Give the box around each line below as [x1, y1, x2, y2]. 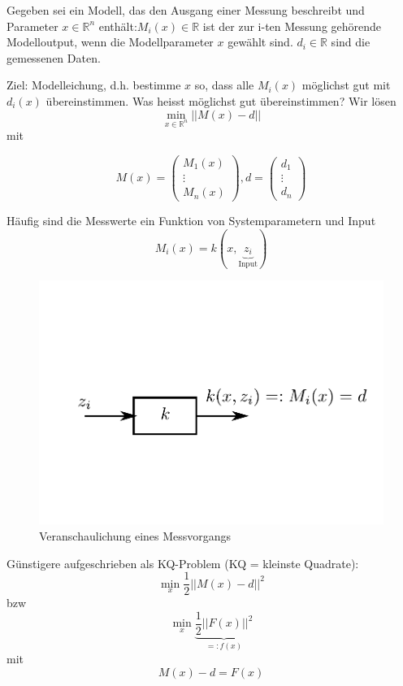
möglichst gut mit [301, 76, 391, 93]
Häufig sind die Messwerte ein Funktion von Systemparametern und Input [6, 212, 376, 229]
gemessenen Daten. [6, 49, 101, 66]
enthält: [98, 17, 137, 34]
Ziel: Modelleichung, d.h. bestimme [6, 76, 181, 93]
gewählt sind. [227, 33, 293, 50]
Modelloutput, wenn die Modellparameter [6, 33, 214, 50]
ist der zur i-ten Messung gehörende [202, 17, 382, 34]
